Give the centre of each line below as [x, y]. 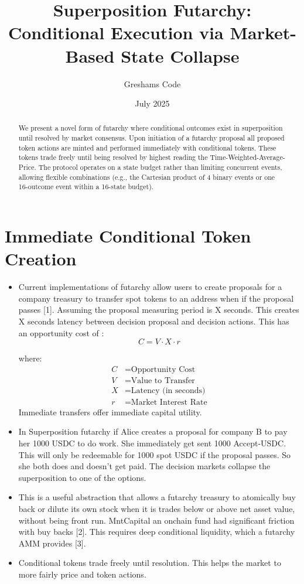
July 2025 [152, 103]
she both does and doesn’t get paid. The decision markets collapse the [144, 466]
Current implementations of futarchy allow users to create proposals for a [150, 287]
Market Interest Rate [169, 402]
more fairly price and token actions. [82, 574]
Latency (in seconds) [168, 390]
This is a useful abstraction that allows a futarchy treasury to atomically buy [157, 497]
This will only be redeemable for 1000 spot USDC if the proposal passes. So [155, 454]
